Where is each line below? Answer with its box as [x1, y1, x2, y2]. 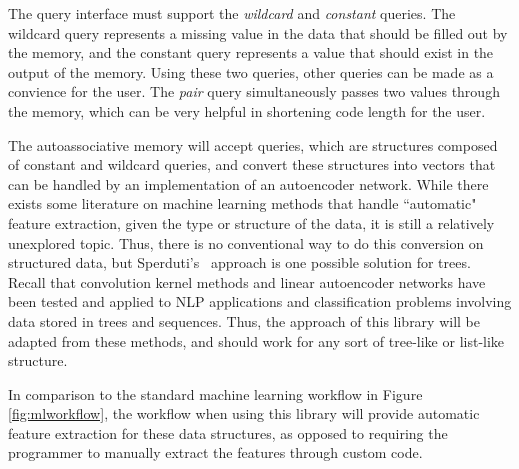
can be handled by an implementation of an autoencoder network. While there [8, 173, 489, 194]
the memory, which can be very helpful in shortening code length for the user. [8, 100, 486, 121]
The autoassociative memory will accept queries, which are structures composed [8, 134, 498, 155]
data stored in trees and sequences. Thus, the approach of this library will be [8, 310, 480, 331]
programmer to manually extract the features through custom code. [8, 442, 423, 463]
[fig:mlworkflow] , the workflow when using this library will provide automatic [8, 403, 480, 424]
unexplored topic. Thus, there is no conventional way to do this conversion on [8, 232, 484, 253]
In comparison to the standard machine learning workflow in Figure [8, 383, 423, 404]
